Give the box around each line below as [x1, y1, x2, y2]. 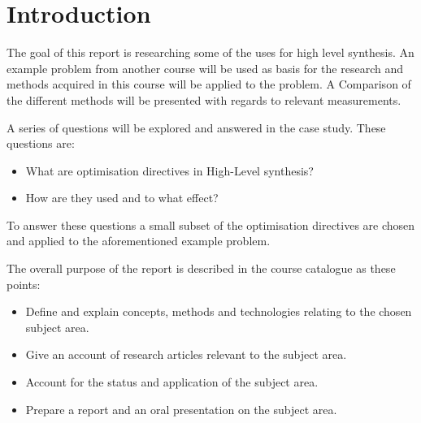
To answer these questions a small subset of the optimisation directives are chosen [7, 216, 415, 233]
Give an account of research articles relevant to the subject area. [25, 346, 347, 363]
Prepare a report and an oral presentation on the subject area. [25, 400, 337, 417]
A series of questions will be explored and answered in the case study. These [7, 119, 386, 136]
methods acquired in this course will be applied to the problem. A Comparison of [7, 76, 411, 93]
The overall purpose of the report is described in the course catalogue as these [7, 260, 396, 277]
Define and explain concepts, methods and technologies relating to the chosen [25, 303, 412, 320]
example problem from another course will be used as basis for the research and [7, 59, 403, 76]
